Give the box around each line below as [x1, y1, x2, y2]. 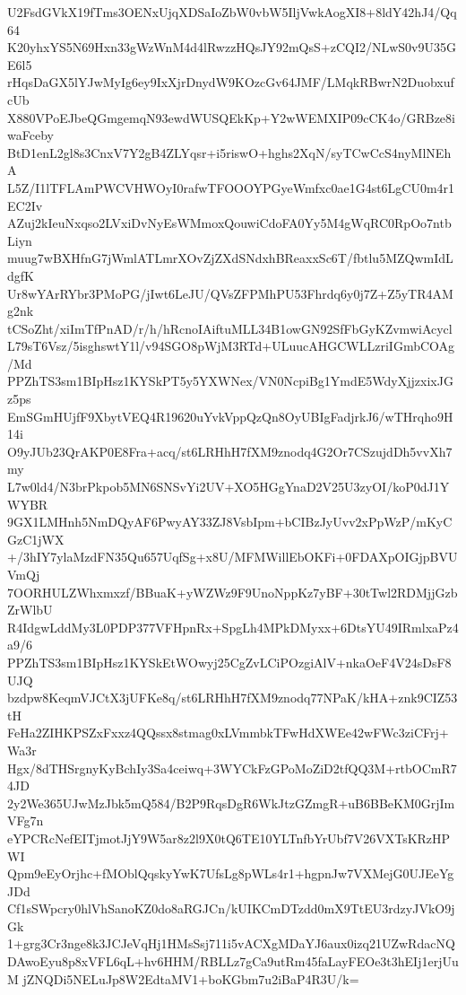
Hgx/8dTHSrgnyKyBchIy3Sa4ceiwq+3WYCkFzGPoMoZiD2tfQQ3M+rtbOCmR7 [7, 758, 457, 777]
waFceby [7, 126, 54, 144]
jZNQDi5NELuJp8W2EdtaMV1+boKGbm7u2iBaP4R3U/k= [22, 969, 359, 988]
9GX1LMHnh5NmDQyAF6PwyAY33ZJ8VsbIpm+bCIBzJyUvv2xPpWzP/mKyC [7, 512, 453, 531]
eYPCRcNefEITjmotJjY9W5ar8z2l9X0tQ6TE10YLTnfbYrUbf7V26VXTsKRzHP [7, 828, 451, 847]
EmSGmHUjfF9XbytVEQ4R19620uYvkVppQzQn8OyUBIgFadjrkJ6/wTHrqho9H [7, 406, 453, 425]
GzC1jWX [7, 529, 65, 548]
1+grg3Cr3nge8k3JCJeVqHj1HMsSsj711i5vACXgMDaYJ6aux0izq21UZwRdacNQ [7, 934, 455, 953]
